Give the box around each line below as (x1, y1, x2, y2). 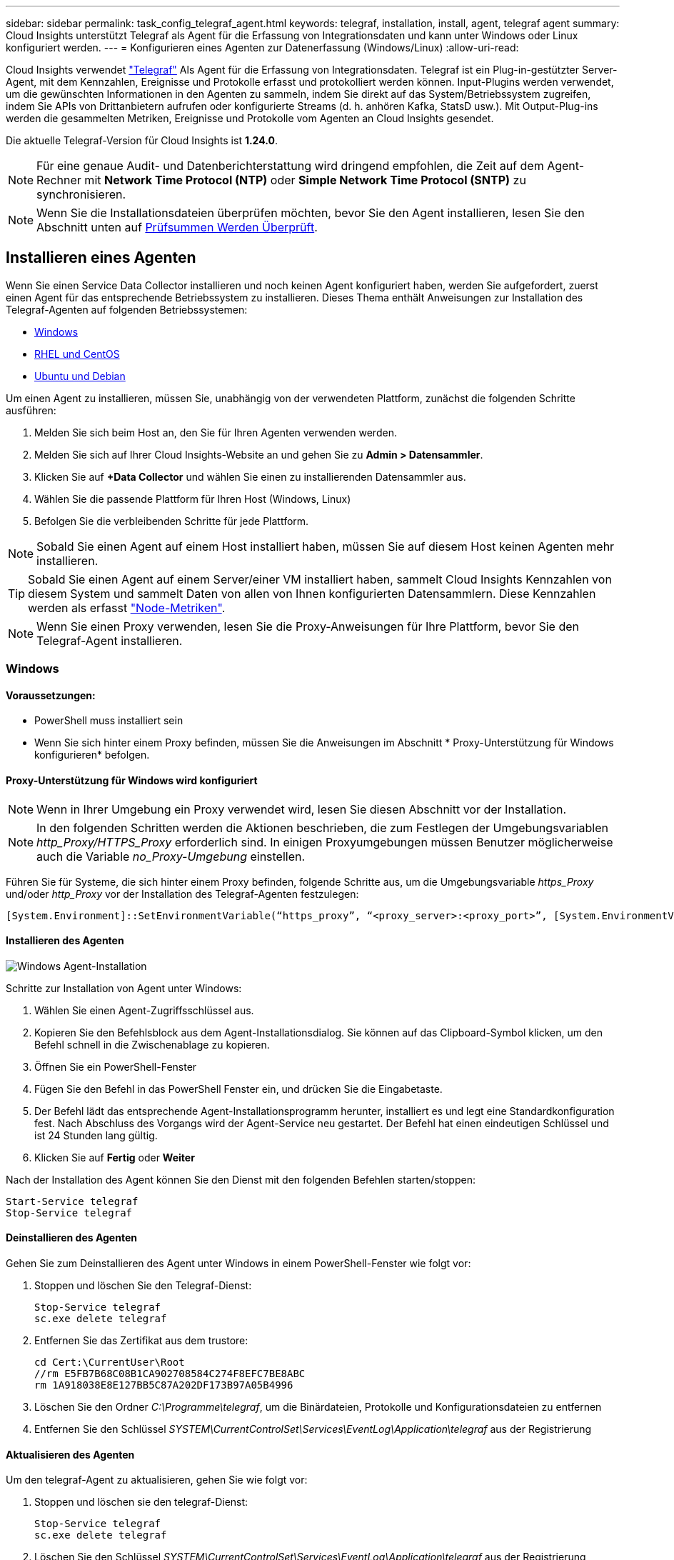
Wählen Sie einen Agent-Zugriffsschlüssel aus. (34, 1004, 254, 1016)
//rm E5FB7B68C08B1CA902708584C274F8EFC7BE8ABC (34, 1368, 306, 1380)
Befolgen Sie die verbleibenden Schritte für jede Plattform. (34, 514, 309, 527)
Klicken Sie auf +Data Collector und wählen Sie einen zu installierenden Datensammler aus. (34, 470, 466, 483)
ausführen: (6, 404, 56, 416)
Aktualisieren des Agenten (6, 1448, 135, 1461)
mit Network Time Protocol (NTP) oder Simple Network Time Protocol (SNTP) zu (84, 173, 526, 187)
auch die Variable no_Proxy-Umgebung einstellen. (36, 849, 306, 864)
